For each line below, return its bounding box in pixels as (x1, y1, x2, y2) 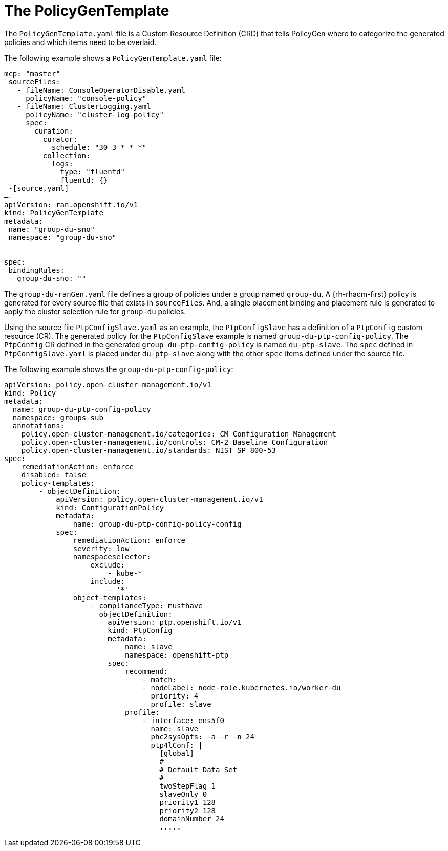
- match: (142, 675, 177, 684)
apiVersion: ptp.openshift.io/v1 (108, 618, 242, 626)
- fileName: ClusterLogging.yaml (17, 102, 151, 111)
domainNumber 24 (159, 814, 224, 823)
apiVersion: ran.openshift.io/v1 (4, 200, 138, 209)
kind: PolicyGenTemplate (4, 208, 103, 217)
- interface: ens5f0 (142, 716, 224, 725)
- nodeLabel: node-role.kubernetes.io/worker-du (142, 683, 341, 692)
